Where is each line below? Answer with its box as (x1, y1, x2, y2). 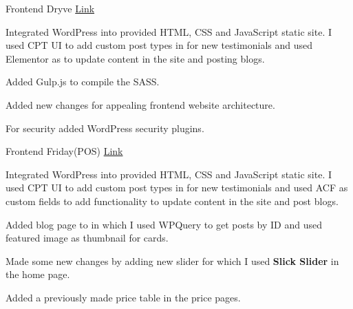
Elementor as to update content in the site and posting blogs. (6, 51, 265, 65)
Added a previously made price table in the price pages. (6, 290, 241, 304)
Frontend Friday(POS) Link (6, 144, 123, 158)
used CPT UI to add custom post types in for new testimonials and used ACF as (6, 180, 348, 195)
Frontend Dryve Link (6, 1, 95, 15)
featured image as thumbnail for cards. (6, 231, 169, 245)
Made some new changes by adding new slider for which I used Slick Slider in (6, 253, 339, 268)
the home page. (6, 267, 70, 281)
